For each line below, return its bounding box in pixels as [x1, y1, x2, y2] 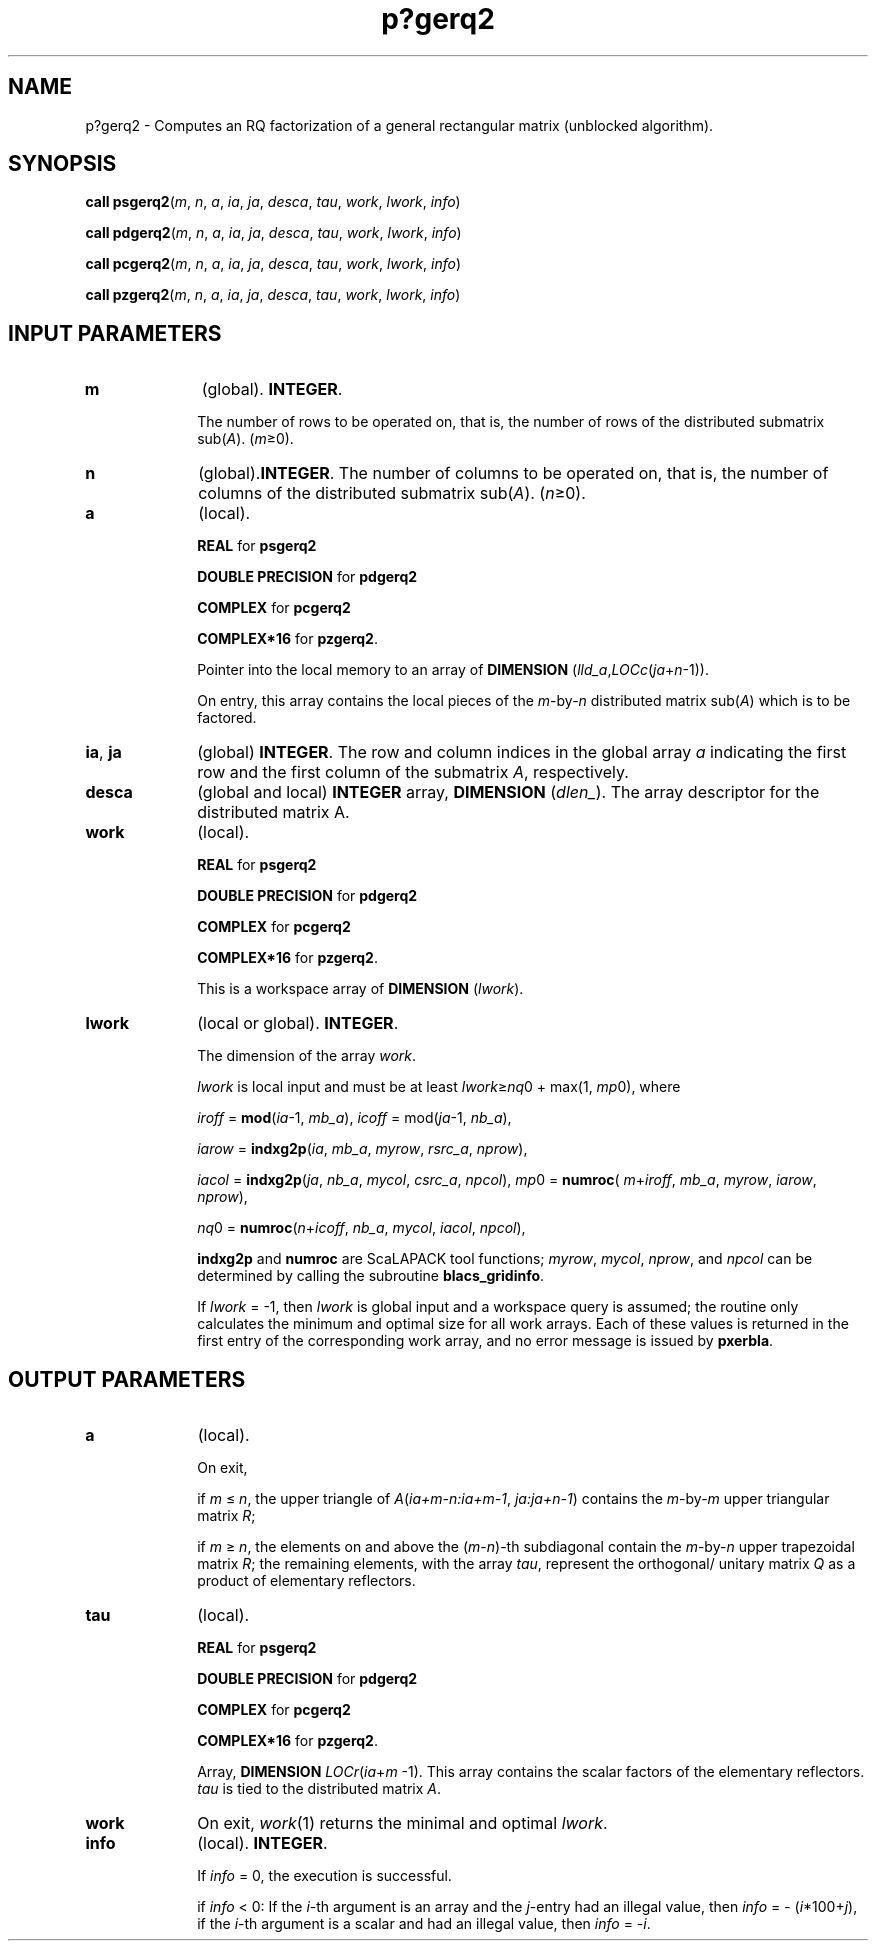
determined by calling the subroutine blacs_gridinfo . [197, 1267, 545, 1285]
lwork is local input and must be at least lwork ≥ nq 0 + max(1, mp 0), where [197, 1078, 681, 1096]
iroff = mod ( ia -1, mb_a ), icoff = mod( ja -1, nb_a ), [197, 1109, 512, 1127]
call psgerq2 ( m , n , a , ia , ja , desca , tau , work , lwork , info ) [85, 193, 461, 211]
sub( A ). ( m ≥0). [197, 430, 294, 448]
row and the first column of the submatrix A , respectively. [197, 762, 629, 783]
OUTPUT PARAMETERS [8, 1366, 246, 1392]
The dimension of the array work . [197, 1047, 417, 1065]
